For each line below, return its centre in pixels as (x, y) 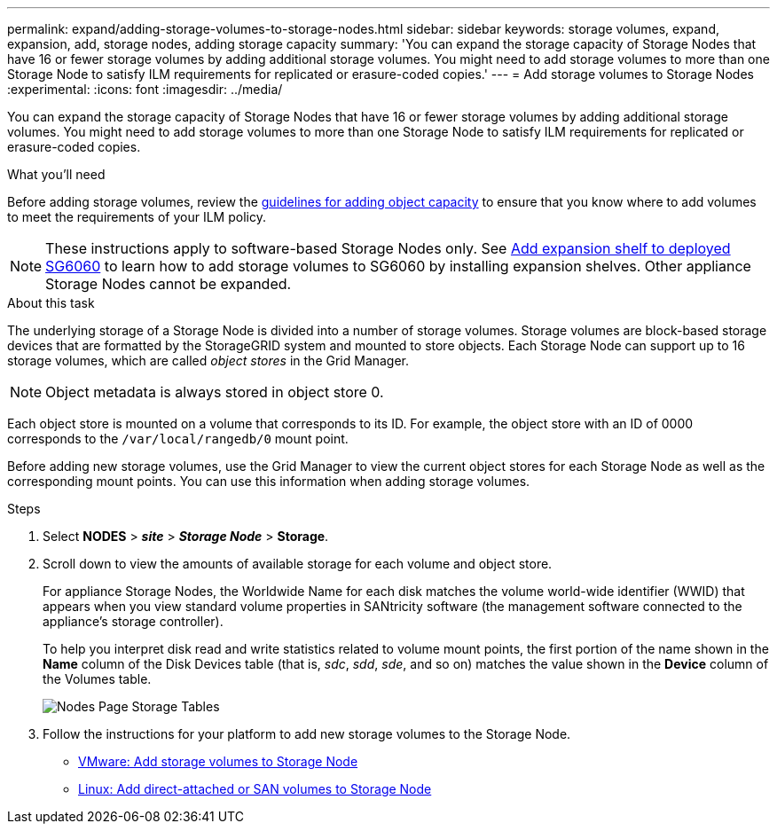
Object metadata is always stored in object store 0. (215, 392)
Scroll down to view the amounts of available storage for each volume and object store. (298, 564)
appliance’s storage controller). (133, 621)
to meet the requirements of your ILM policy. (137, 217)
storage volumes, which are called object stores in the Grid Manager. (208, 361)
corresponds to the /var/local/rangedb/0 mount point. (178, 439)
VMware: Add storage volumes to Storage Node (218, 761)
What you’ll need (56, 174)
